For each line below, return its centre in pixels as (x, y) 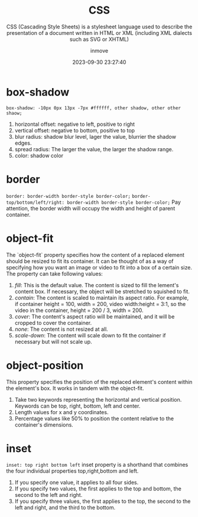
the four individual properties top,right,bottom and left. (72, 471)
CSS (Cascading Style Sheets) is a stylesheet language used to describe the (99, 27)
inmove (99, 50)
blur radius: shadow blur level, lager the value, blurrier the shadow (95, 136)
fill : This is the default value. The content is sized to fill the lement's (97, 285)
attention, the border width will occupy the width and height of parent (91, 208)
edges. (23, 143)
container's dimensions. (44, 425)
